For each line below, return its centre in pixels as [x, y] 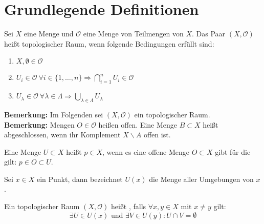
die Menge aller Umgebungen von [201, 179]
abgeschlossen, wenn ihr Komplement [62, 135]
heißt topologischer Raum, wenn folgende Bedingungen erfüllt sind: [109, 43]
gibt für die [233, 151]
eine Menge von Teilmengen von [133, 34]
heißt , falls [128, 206]
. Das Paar [209, 34]
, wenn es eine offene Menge [146, 151]
